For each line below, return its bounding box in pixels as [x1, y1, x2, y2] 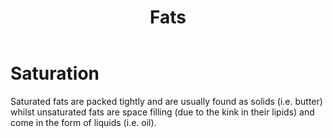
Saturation [10, 62, 100, 85]
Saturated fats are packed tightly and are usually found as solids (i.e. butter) [10, 95, 323, 107]
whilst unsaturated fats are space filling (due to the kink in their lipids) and [10, 106, 315, 118]
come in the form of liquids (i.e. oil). [10, 116, 157, 128]
